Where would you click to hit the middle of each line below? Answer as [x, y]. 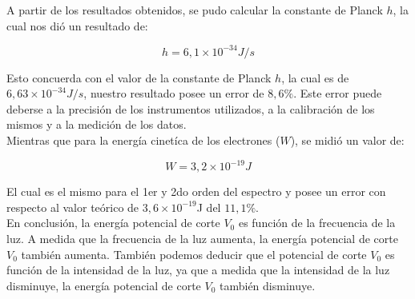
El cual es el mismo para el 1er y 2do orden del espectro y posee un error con [196, 191]
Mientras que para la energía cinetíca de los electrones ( [143, 140]
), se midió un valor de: [347, 140]
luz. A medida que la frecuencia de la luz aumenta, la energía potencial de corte [202, 238]
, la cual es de [315, 77]
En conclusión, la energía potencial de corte [113, 223]
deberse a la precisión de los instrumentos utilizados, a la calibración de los [191, 108]
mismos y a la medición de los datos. [97, 124]
